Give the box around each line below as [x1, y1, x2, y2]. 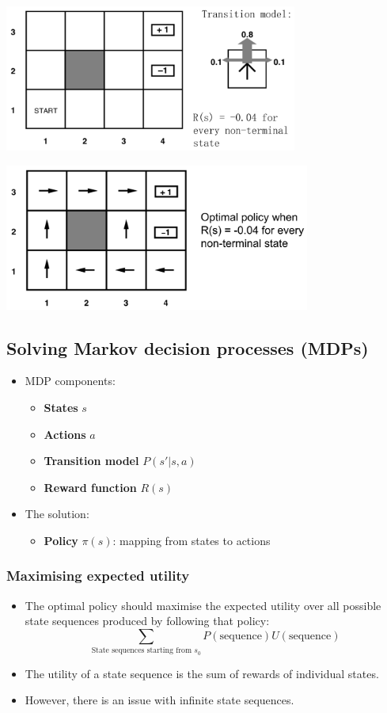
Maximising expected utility [6, 566, 190, 585]
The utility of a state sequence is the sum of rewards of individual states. [25, 665, 379, 681]
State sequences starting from [91, 646, 192, 655]
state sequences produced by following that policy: [25, 612, 270, 629]
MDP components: [25, 372, 116, 389]
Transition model [44, 452, 139, 469]
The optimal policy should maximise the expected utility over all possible [25, 597, 381, 613]
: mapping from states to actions [112, 532, 271, 548]
